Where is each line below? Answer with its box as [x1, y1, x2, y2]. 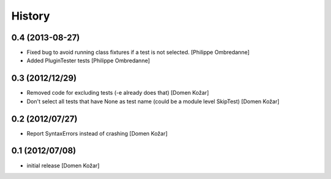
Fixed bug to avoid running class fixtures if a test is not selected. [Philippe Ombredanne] [26, 49, 250, 56]
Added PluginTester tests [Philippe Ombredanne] [26, 57, 150, 64]
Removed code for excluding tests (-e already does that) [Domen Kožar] [26, 89, 210, 97]
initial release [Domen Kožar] [26, 162, 100, 169]
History [11, 9, 50, 23]
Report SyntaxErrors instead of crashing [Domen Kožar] [26, 130, 168, 137]
